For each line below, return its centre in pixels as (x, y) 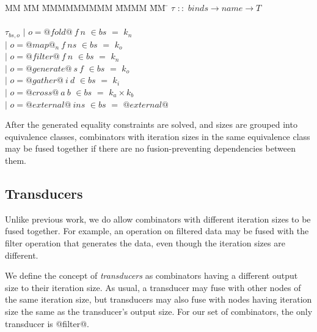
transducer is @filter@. (47, 323)
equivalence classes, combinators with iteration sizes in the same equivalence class (158, 136)
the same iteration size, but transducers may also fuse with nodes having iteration (158, 299)
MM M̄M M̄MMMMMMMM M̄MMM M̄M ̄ (87, 7)
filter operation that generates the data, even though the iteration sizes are (145, 242)
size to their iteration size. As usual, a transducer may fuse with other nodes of (153, 287)
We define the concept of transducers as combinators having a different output (151, 275)
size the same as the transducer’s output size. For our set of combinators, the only (159, 311)
